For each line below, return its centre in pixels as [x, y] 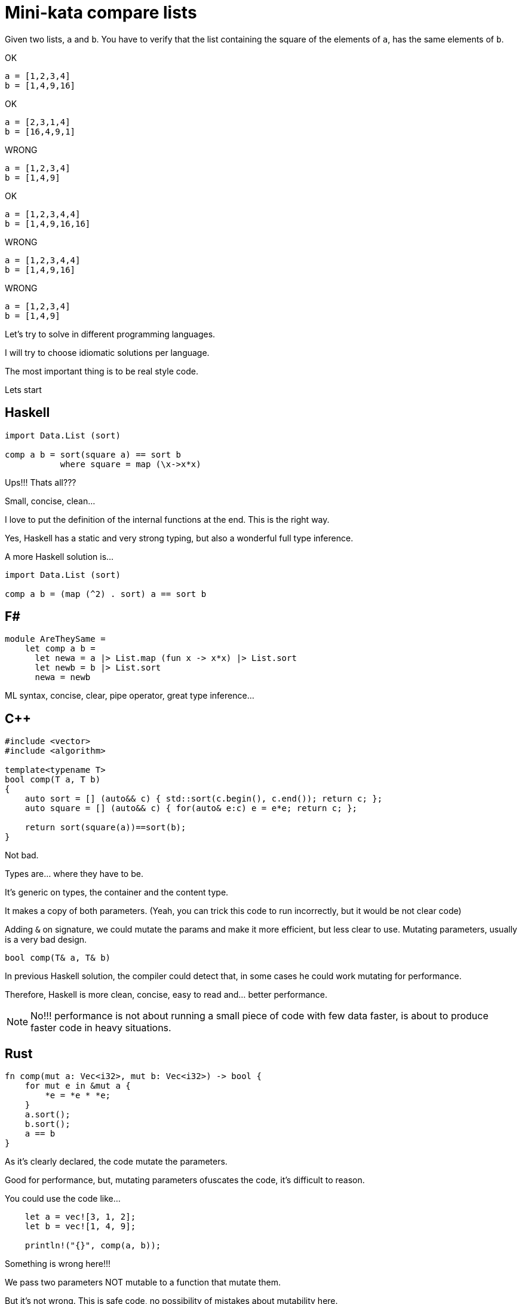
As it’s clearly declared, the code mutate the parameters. [116, 1162]
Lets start [23, 389]
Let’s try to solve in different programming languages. [110, 334]
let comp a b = [60, 649]
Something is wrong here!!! [58, 1264]
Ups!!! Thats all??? [41, 482]
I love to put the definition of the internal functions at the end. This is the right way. [167, 519]
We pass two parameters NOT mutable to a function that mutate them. [143, 1282]
